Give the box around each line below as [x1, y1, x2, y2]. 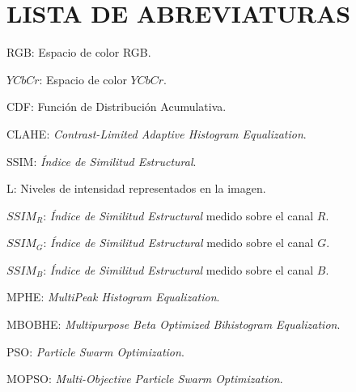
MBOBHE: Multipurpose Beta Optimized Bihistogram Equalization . [6, 316, 341, 333]
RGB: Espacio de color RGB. [6, 44, 151, 61]
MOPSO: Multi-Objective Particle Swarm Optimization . [6, 370, 283, 387]
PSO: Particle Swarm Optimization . [6, 343, 184, 360]
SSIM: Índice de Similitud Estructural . [6, 152, 197, 169]
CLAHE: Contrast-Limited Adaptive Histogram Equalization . [6, 125, 307, 142]
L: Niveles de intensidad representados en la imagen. [6, 180, 266, 197]
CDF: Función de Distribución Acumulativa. [6, 98, 227, 115]
